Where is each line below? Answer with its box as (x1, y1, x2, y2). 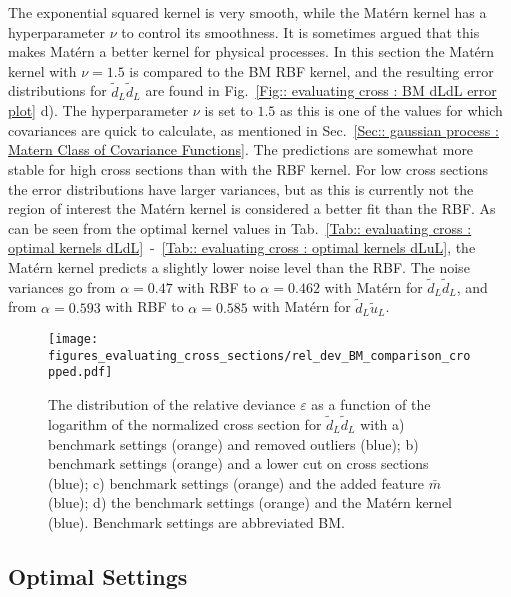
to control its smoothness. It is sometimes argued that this (121, 21, 480, 42)
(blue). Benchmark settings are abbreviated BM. (48, 511, 345, 532)
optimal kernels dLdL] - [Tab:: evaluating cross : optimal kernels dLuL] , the (8, 237, 476, 258)
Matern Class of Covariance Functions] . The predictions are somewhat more (8, 139, 474, 160)
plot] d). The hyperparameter (8, 100, 189, 121)
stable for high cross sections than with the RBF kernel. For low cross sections (8, 158, 488, 179)
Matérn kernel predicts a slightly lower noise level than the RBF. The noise (8, 256, 470, 277)
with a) (360, 413, 405, 434)
